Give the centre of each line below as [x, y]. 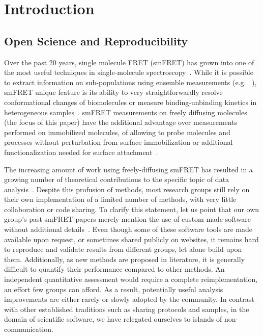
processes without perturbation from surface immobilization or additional [119, 142]
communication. [29, 329]
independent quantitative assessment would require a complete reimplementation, [131, 279]
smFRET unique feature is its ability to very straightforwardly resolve [113, 92]
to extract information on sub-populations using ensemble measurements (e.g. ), [130, 82]
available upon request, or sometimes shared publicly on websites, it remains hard [131, 239]
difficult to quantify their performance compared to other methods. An [114, 269]
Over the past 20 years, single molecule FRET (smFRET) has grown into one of [129, 62]
